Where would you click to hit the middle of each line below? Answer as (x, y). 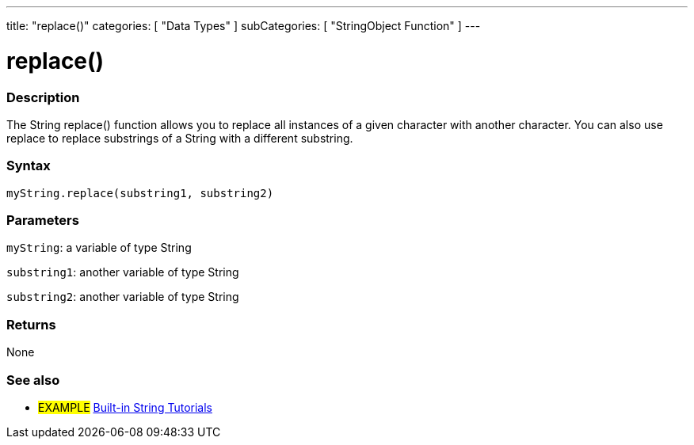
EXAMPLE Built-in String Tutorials (125, 407)
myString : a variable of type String (99, 248)
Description (43, 97)
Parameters (43, 220)
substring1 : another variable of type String (123, 272)
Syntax (29, 166)
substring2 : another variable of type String (123, 297)
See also (33, 380)
